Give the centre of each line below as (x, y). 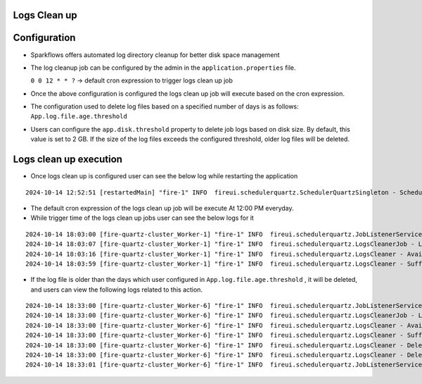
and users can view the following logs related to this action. (117, 290)
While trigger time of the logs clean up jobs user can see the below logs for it (142, 218)
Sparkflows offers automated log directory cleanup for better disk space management (155, 55)
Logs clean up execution (68, 160)
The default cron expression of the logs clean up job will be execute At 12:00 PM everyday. (162, 208)
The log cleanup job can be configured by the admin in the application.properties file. (163, 68)
